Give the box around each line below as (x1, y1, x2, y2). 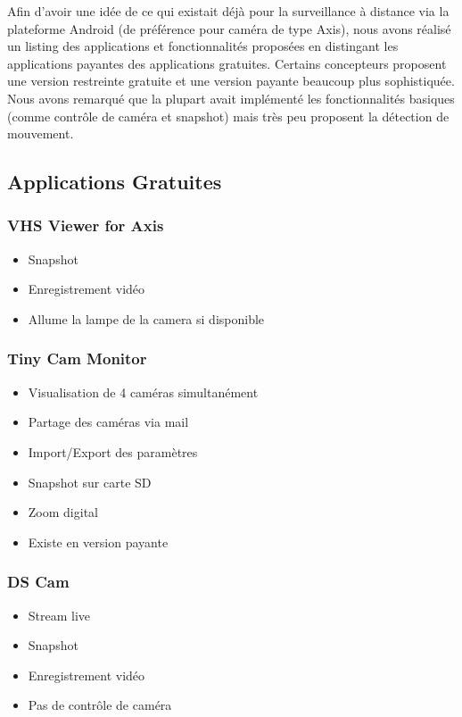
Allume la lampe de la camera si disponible (28, 309, 265, 328)
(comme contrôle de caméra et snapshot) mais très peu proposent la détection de (7, 106, 450, 125)
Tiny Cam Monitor (7, 347, 147, 370)
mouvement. (7, 124, 74, 143)
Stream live (28, 605, 91, 624)
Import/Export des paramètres (28, 442, 198, 461)
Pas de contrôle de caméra (28, 696, 172, 714)
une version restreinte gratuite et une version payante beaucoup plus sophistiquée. (7, 71, 455, 90)
